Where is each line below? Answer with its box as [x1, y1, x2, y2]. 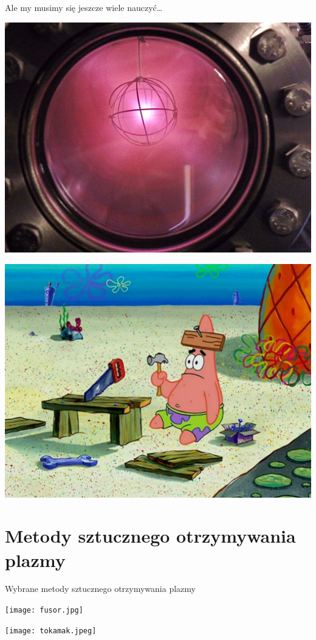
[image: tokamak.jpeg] [5, 626, 97, 635]
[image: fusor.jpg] [5, 606, 83, 615]
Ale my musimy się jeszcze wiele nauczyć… [5, 1, 163, 13]
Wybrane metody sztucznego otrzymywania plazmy [5, 582, 196, 595]
